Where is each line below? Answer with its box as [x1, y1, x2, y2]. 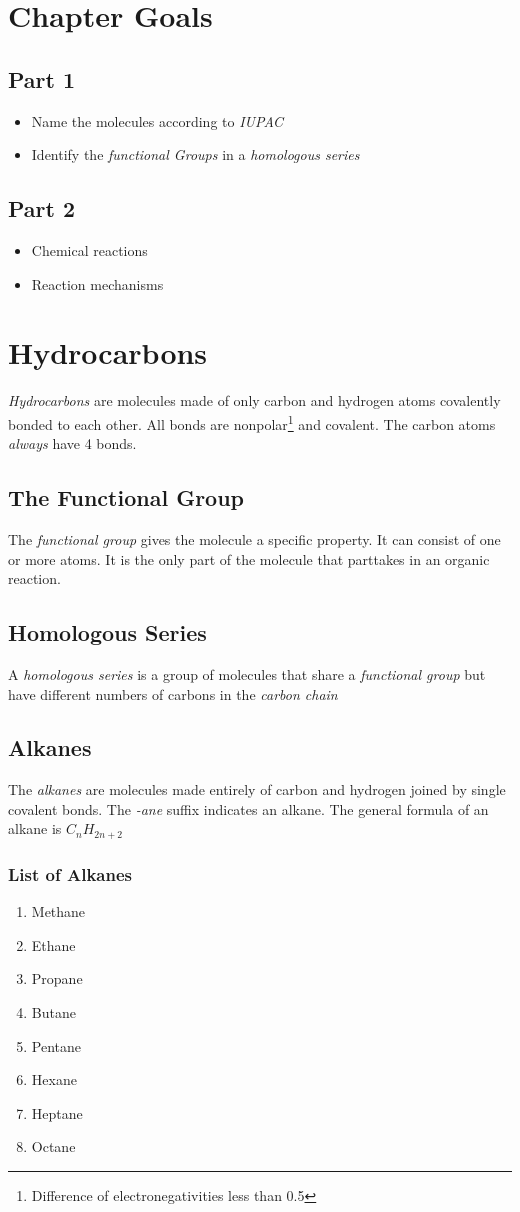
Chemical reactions [31, 239, 148, 260]
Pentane [31, 1035, 81, 1056]
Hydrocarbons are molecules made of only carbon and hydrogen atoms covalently [8, 390, 501, 411]
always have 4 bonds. [8, 433, 137, 454]
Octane [31, 1136, 76, 1157]
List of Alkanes [8, 861, 132, 886]
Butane [31, 1001, 76, 1022]
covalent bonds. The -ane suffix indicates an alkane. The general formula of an [8, 798, 489, 819]
